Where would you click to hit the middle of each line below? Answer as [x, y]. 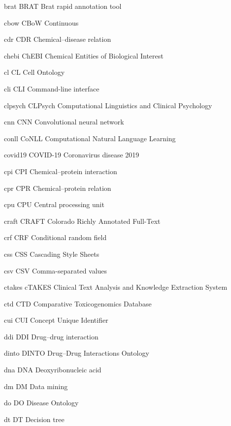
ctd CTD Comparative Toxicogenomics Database [78, 303]
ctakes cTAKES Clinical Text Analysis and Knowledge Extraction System [116, 287]
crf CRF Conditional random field [55, 237]
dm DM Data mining [36, 386]
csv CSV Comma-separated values [56, 270]
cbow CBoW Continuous [41, 22]
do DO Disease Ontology [41, 403]
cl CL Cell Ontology [34, 72]
